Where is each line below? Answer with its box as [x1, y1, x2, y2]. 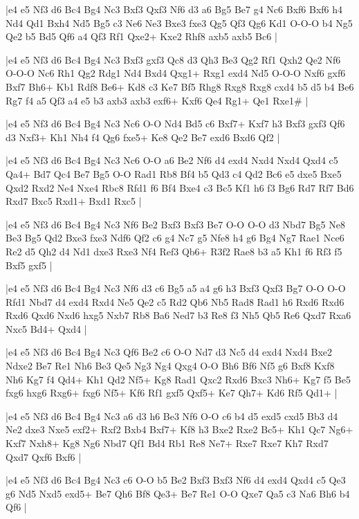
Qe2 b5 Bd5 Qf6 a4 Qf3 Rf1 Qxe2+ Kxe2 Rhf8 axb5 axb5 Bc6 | [6, 29, 277, 44]
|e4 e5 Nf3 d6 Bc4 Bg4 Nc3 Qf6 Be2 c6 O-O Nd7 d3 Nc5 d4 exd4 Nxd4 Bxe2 [6, 345, 333, 359]
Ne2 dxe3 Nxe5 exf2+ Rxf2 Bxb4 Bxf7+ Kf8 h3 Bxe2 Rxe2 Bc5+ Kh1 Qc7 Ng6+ [6, 422, 353, 437]
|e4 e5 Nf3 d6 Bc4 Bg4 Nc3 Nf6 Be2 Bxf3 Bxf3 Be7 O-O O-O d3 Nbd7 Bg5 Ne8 [6, 217, 345, 231]
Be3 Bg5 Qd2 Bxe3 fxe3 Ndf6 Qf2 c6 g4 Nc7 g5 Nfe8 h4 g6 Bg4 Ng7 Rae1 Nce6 [6, 230, 344, 245]
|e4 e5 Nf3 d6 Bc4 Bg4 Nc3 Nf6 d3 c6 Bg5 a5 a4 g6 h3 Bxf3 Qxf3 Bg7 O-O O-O [6, 281, 346, 295]
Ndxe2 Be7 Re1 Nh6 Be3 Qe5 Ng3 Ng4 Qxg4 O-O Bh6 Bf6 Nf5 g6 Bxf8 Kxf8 [6, 358, 335, 373]
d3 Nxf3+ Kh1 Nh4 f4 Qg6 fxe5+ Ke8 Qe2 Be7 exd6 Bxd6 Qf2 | [6, 129, 280, 144]
